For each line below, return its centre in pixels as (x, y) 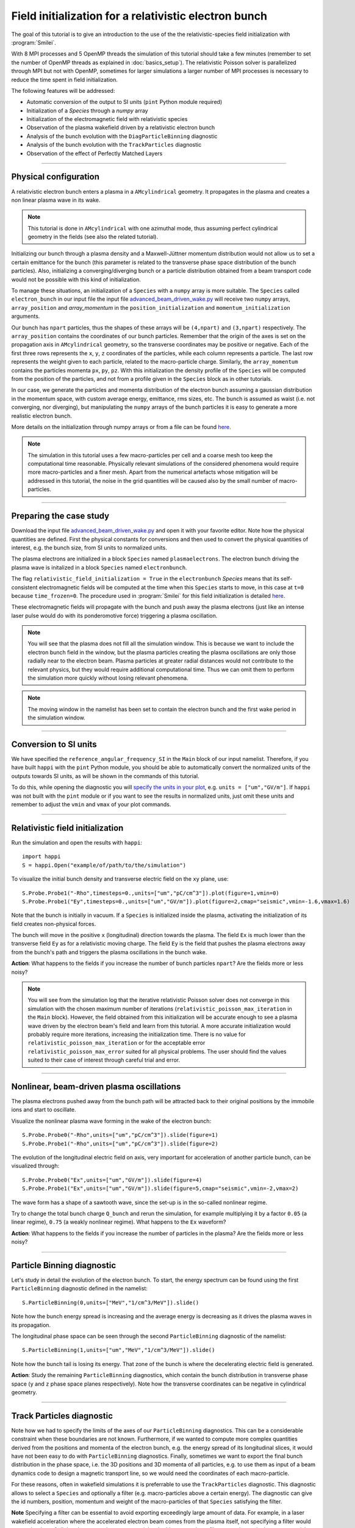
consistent (24, 587)
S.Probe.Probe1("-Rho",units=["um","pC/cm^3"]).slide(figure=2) (120, 1144)
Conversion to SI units (54, 744)
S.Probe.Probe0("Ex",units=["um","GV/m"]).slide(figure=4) (112, 1180)
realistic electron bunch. (42, 416)
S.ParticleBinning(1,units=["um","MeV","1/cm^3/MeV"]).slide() (119, 1350)
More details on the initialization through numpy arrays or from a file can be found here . (121, 427)
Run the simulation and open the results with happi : (77, 842)
